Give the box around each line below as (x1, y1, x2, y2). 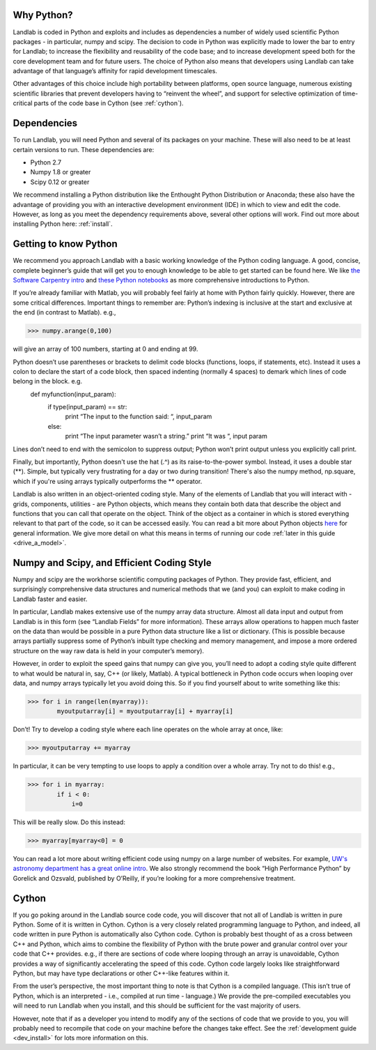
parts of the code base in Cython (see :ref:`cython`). (33, 99, 184, 107)
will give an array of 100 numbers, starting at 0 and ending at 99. (13, 345, 198, 353)
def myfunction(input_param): (30, 390, 116, 398)
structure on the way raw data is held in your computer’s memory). (13, 646, 205, 655)
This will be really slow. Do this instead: (13, 818, 125, 826)
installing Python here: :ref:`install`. (13, 220, 113, 228)
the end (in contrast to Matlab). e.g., (13, 308, 116, 317)
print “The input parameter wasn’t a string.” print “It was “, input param (65, 432, 267, 441)
